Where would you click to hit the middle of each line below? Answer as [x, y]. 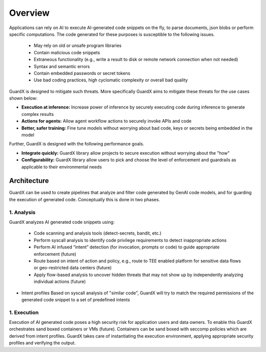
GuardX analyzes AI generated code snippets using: [62, 222]
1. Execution [24, 312]
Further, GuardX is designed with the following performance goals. [77, 144]
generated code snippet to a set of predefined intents [76, 299]
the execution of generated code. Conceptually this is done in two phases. [84, 199]
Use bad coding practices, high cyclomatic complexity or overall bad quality [111, 80]
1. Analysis [22, 212]
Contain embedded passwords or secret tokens [82, 73]
